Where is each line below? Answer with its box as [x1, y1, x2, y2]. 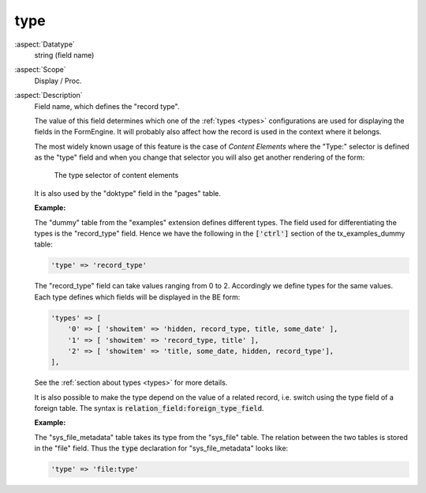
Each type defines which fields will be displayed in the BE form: [34, 292, 241, 302]
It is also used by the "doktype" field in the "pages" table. [34, 188, 221, 198]
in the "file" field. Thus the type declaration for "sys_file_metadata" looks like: [34, 443, 289, 453]
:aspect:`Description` [14, 91, 83, 100]
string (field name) [34, 50, 95, 59]
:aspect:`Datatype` [14, 40, 75, 49]
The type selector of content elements [54, 171, 179, 180]
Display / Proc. [34, 76, 82, 85]
